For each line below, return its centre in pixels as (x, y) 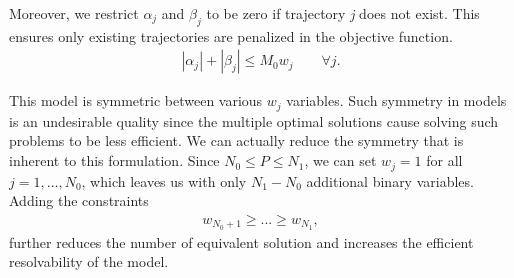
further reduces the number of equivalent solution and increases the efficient (241, 241)
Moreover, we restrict (74, 13)
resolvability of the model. (89, 261)
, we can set (340, 160)
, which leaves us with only (164, 180)
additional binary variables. (390, 180)
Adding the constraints (79, 200)
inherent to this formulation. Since (114, 160)
